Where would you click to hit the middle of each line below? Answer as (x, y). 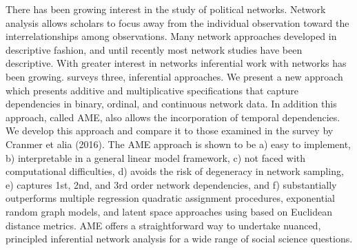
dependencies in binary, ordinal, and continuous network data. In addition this (171, 104)
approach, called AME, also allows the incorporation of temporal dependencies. (173, 117)
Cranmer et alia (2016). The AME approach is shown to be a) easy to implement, (178, 144)
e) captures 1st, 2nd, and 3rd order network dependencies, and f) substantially (171, 184)
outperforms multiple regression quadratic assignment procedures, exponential (170, 198)
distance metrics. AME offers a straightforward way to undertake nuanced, (163, 225)
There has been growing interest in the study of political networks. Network (166, 9)
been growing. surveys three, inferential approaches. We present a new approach (174, 76)
